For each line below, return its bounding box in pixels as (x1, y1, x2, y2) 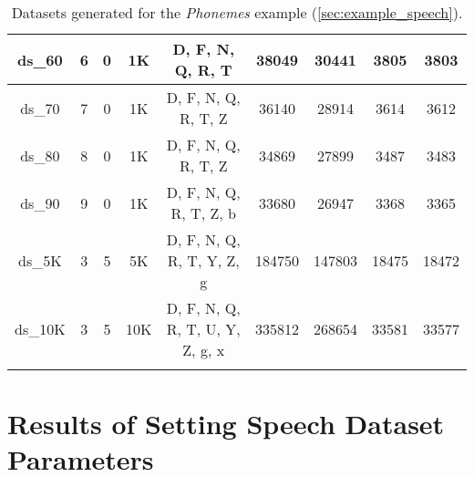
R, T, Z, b (170, 202, 236, 223)
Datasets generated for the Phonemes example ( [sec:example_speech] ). (11, 2, 463, 23)
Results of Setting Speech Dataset (7, 405, 445, 442)
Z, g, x (182, 339, 225, 360)
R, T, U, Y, (166, 318, 241, 339)
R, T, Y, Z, (167, 250, 240, 271)
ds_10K (15, 318, 66, 339)
